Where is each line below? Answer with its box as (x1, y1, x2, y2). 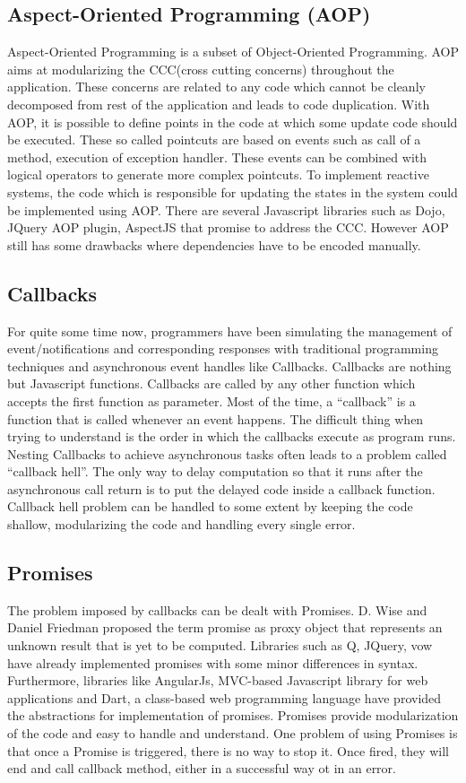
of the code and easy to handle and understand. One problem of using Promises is (7, 724, 458, 743)
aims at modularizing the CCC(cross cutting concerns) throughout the (7, 59, 394, 78)
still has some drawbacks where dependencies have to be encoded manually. (7, 235, 421, 254)
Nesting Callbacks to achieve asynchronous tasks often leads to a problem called (7, 444, 447, 463)
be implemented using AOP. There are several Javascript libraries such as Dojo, (7, 200, 445, 219)
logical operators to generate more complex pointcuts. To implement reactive (7, 165, 429, 184)
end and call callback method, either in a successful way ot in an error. (7, 759, 396, 778)
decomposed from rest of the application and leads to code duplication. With (7, 94, 430, 113)
